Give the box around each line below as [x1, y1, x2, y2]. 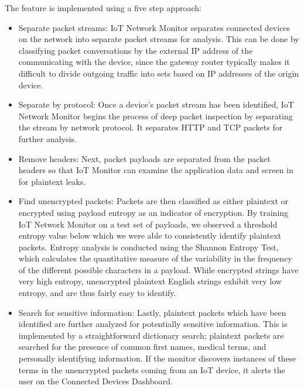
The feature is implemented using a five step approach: [5, 2, 201, 13]
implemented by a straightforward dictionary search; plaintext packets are [18, 329, 284, 341]
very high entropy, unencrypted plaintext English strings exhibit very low [18, 275, 282, 287]
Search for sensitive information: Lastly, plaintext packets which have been [18, 306, 286, 318]
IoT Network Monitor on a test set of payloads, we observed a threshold [18, 218, 278, 230]
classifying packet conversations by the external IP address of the [18, 44, 253, 56]
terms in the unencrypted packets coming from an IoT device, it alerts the [18, 363, 285, 376]
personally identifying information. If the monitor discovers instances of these [18, 352, 296, 364]
